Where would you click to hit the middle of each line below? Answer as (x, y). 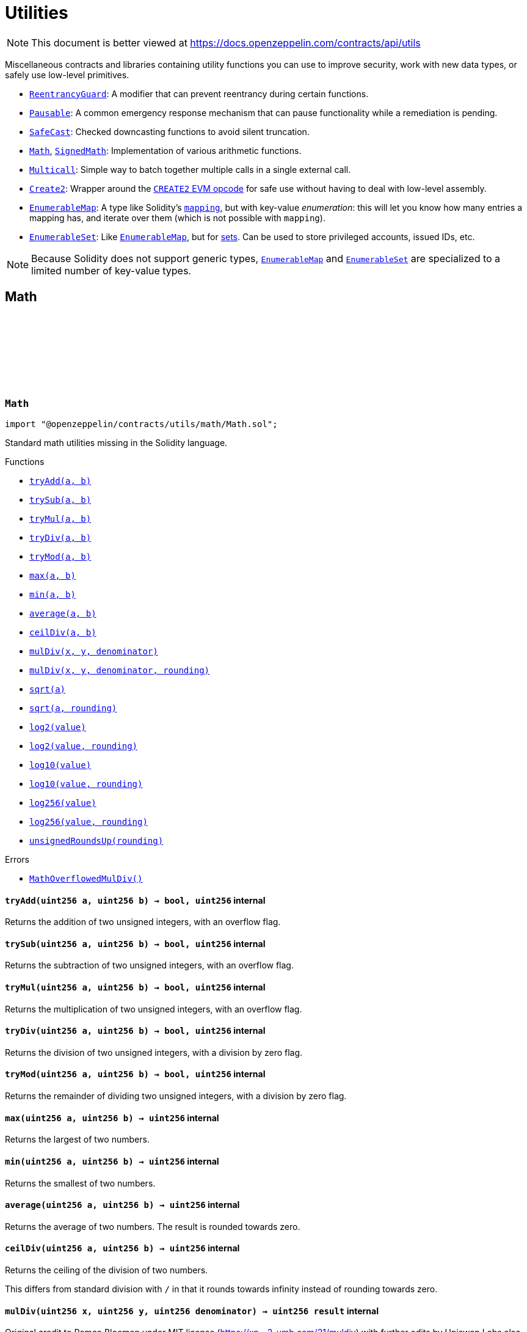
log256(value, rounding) (89, 822)
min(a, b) (53, 594)
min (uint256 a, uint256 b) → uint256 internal (112, 1161)
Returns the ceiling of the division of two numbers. (107, 1270)
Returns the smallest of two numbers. (80, 1183)
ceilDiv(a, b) (63, 632)
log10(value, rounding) (86, 784)
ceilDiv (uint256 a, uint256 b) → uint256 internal (122, 1248)
